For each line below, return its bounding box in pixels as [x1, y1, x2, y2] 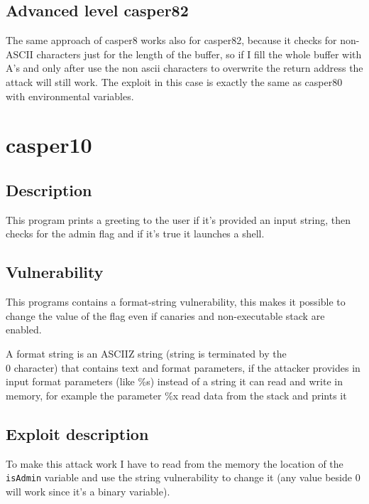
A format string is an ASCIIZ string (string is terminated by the [6, 345, 287, 360]
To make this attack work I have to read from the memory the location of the [6, 456, 343, 471]
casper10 [6, 130, 92, 159]
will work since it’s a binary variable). [6, 483, 170, 498]
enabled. [6, 322, 42, 337]
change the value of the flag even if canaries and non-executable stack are [6, 308, 325, 323]
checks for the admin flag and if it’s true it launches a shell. [6, 226, 265, 241]
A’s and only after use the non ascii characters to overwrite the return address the [6, 60, 363, 75]
